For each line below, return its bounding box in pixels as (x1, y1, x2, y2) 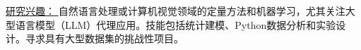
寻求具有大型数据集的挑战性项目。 (25, 31, 184, 46)
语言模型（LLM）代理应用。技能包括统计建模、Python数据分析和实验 (15, 17, 336, 32)
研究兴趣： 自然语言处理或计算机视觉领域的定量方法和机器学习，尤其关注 (6, 4, 345, 18)
